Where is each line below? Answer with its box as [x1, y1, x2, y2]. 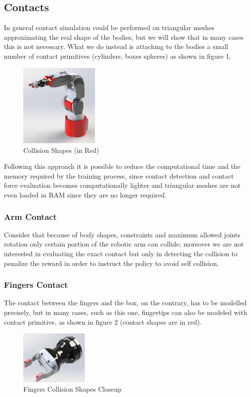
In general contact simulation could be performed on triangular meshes [4, 22, 215, 33]
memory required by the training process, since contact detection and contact [4, 170, 234, 181]
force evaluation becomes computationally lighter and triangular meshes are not [4, 180, 241, 190]
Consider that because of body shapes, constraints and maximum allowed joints [4, 229, 240, 239]
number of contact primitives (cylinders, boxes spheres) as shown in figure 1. [4, 50, 231, 61]
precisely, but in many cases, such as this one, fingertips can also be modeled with [4, 307, 247, 317]
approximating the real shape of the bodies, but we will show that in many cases [4, 32, 244, 42]
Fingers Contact [4, 279, 68, 291]
